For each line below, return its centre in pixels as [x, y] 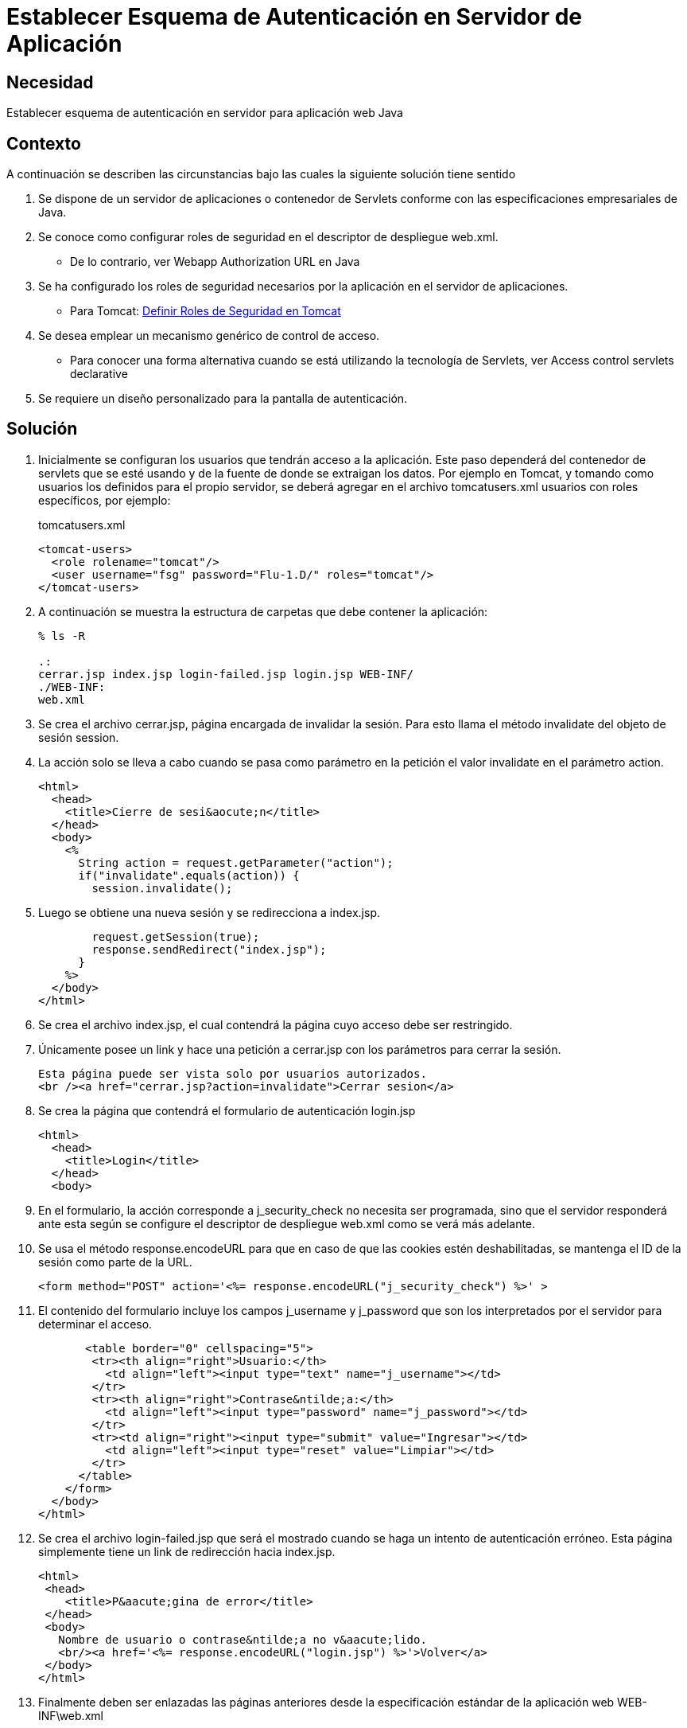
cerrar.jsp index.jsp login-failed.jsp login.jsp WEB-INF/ [226, 674]
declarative [99, 374]
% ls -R [62, 636]
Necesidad [50, 82]
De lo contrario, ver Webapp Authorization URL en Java [215, 262]
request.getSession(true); [176, 936]
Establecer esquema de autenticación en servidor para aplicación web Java [205, 113]
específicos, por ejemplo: [105, 500]
